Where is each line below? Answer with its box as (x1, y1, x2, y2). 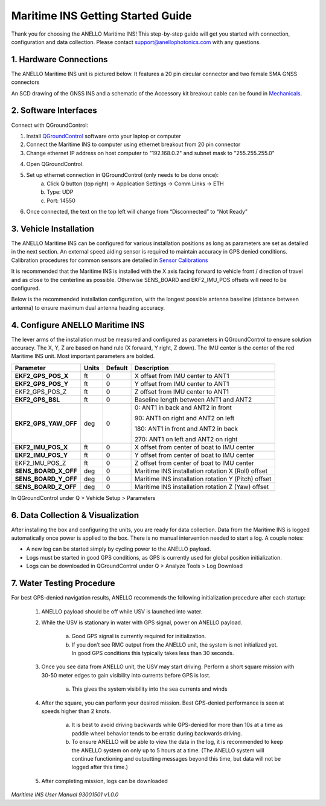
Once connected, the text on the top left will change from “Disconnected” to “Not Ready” (26, 208, 248, 216)
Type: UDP (46, 188, 74, 196)
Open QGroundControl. (26, 161, 84, 168)
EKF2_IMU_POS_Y (14, 450, 68, 459)
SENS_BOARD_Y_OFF (14, 475, 77, 483)
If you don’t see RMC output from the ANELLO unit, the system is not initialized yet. (71, 641, 278, 648)
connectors (11, 78, 40, 86)
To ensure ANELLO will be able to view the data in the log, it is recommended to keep (71, 738, 283, 746)
